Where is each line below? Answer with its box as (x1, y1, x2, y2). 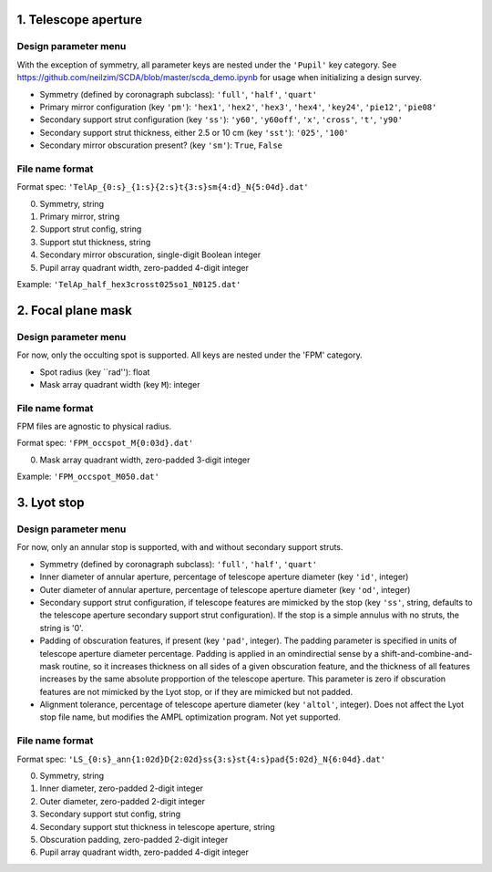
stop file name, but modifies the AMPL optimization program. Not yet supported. (39, 711, 341, 722)
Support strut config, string (39, 223, 142, 234)
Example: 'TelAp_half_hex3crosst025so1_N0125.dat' (16, 278, 241, 289)
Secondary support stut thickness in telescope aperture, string (39, 821, 275, 832)
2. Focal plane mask (16, 302, 132, 318)
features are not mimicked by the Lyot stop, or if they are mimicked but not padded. (39, 686, 354, 697)
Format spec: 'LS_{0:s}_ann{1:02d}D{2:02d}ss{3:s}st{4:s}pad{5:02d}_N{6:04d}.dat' (16, 753, 386, 764)
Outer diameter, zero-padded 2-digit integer (39, 795, 205, 806)
